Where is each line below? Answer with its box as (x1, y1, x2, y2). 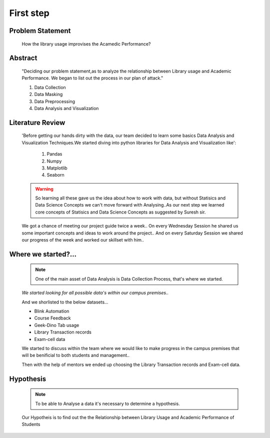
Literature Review (9, 118, 65, 127)
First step (9, 7, 49, 18)
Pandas (46, 151, 62, 157)
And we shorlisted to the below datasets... (21, 299, 108, 305)
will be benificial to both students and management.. (21, 352, 130, 358)
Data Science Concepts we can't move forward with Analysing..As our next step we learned (35, 202, 224, 208)
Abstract (9, 54, 37, 62)
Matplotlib (46, 165, 67, 171)
